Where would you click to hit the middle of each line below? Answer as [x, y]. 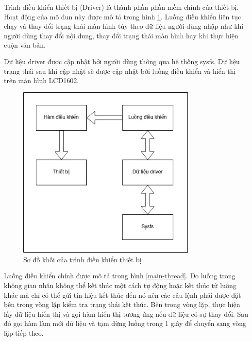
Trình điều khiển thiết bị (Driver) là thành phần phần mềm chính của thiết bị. [121, 7]
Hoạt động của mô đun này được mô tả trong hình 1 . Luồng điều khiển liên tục [123, 16]
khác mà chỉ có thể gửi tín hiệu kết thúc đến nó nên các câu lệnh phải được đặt [123, 295]
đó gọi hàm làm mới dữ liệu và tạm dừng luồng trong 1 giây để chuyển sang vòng [125, 323]
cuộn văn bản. [25, 45]
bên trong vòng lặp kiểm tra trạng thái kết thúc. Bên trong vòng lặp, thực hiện [122, 304]
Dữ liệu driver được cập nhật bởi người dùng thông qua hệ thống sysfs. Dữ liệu [122, 61]
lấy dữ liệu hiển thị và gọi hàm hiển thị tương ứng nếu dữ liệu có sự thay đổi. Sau [126, 314]
